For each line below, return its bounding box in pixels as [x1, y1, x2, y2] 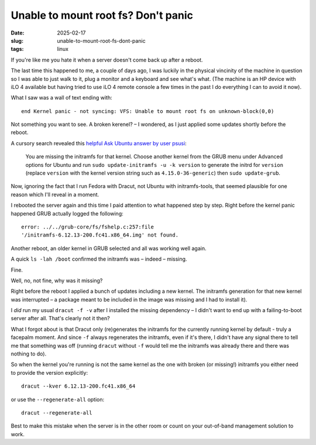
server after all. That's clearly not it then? [11, 315, 111, 322]
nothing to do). [11, 350, 47, 357]
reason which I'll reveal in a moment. [11, 191, 99, 198]
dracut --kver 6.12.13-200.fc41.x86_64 [21, 383, 136, 389]
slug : [11, 37, 23, 44]
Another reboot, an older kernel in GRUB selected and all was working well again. [11, 245, 207, 252]
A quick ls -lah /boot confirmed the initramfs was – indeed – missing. [11, 255, 187, 263]
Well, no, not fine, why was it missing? [11, 277, 103, 284]
